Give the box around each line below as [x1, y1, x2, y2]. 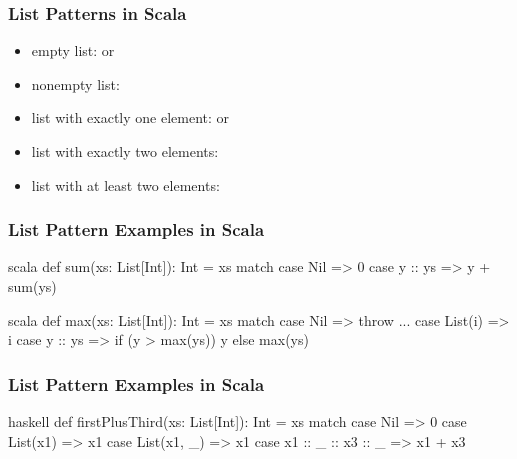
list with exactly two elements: [31, 141, 219, 161]
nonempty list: [31, 73, 120, 94]
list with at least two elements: [31, 174, 220, 195]
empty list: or [31, 40, 115, 61]
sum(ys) [8, 276, 57, 296]
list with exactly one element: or [31, 107, 230, 128]
